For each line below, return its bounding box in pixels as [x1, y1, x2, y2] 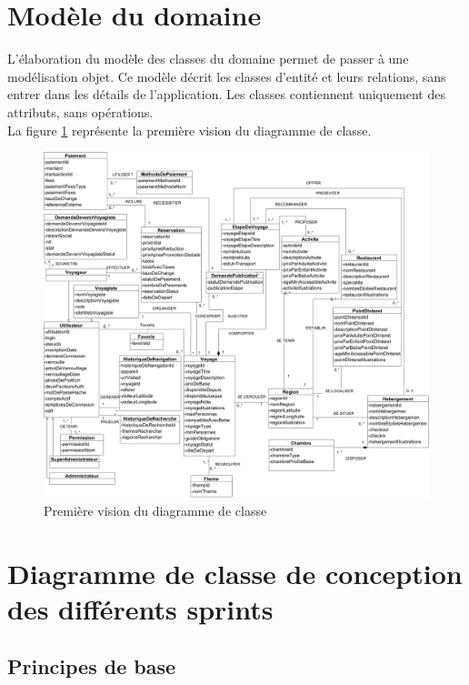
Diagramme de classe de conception [7, 554, 463, 591]
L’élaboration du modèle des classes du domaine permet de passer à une [7, 49, 409, 68]
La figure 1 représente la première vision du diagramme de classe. [7, 120, 372, 139]
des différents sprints [7, 589, 274, 627]
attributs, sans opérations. [7, 102, 154, 121]
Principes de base [7, 652, 176, 680]
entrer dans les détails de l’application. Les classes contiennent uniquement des [7, 85, 445, 104]
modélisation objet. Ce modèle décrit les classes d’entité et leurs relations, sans [7, 66, 446, 86]
